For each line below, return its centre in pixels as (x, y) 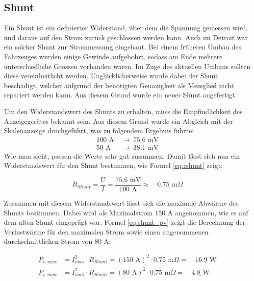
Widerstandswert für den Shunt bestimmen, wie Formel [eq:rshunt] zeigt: (114, 165)
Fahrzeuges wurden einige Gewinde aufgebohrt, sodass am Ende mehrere (113, 56)
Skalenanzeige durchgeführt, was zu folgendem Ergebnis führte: (99, 130)
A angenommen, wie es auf (208, 212)
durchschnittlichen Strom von (48, 241)
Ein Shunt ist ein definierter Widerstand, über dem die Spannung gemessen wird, (126, 28)
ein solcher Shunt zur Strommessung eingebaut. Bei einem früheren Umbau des (123, 47)
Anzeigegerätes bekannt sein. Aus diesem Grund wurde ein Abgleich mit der (119, 121)
